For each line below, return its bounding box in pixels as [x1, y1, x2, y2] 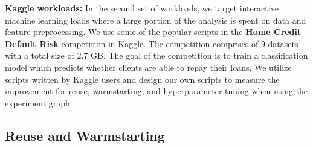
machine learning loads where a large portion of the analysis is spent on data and [5, 13, 306, 26]
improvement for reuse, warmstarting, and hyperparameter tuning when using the [5, 85, 308, 97]
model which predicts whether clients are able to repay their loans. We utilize [5, 60, 292, 73]
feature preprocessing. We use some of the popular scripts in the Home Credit [5, 25, 302, 38]
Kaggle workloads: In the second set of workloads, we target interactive [5, 2, 279, 14]
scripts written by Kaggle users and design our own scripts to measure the [5, 72, 280, 85]
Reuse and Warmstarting [5, 126, 165, 144]
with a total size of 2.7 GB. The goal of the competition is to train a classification [5, 49, 308, 62]
